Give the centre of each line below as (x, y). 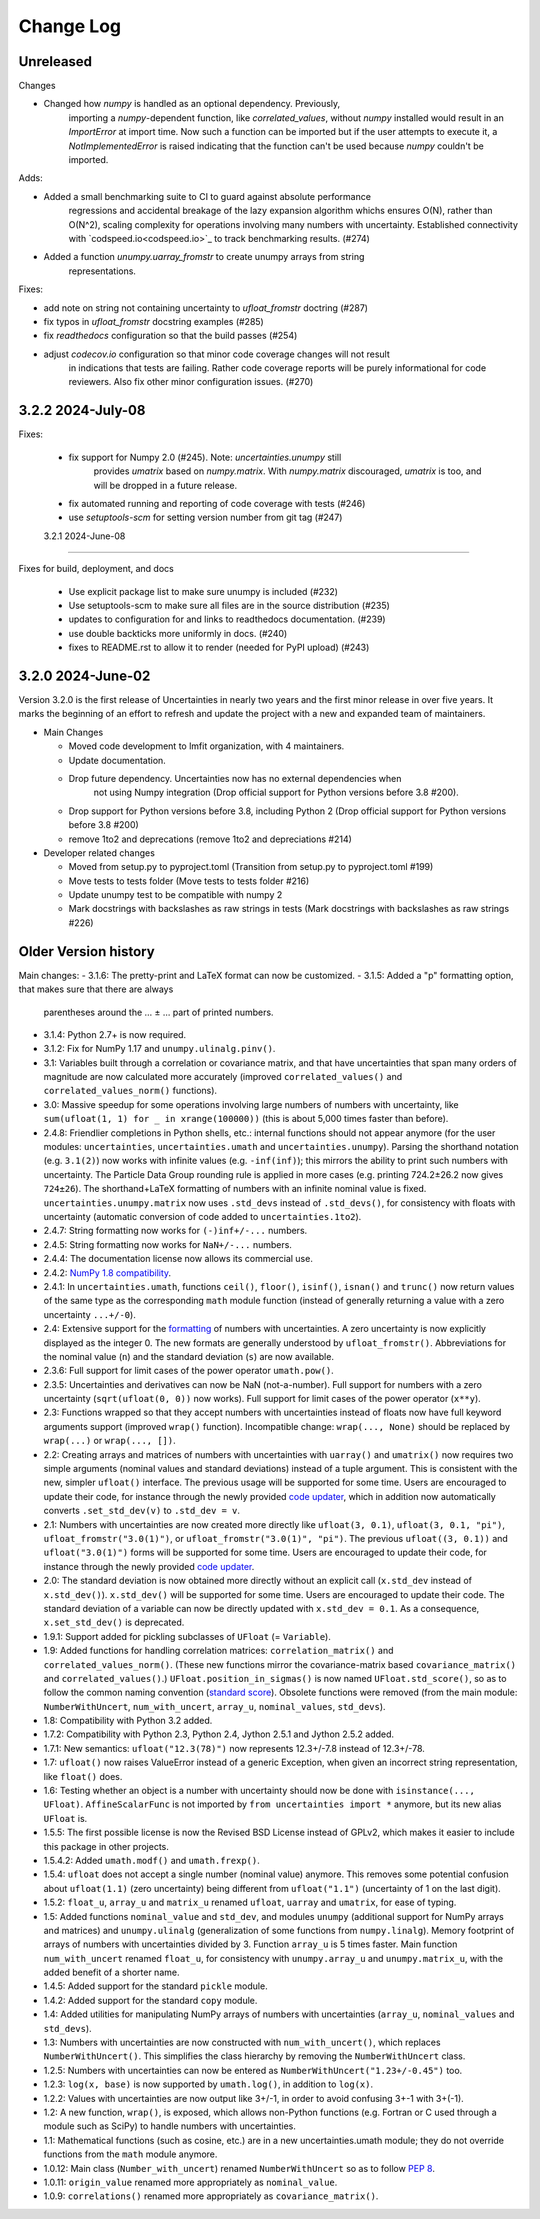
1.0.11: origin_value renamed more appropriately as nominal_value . (190, 2182)
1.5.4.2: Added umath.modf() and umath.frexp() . (151, 1860)
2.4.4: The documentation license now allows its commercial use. (178, 1259)
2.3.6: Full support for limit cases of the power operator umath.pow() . (188, 1371)
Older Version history (86, 951)
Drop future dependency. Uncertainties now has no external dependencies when (235, 778)
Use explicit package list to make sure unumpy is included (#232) (203, 591)
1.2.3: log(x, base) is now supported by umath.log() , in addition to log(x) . (208, 2084)
